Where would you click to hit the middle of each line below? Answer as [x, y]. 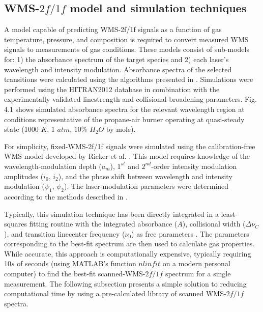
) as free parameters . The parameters [190, 233]
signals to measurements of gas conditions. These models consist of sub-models [127, 49]
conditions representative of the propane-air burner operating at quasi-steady [124, 119]
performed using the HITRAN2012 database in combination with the [112, 89]
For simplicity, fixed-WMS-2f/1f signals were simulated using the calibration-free [130, 146]
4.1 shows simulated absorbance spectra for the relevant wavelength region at [124, 109]
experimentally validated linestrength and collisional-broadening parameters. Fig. [130, 99]
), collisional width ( [214, 224]
